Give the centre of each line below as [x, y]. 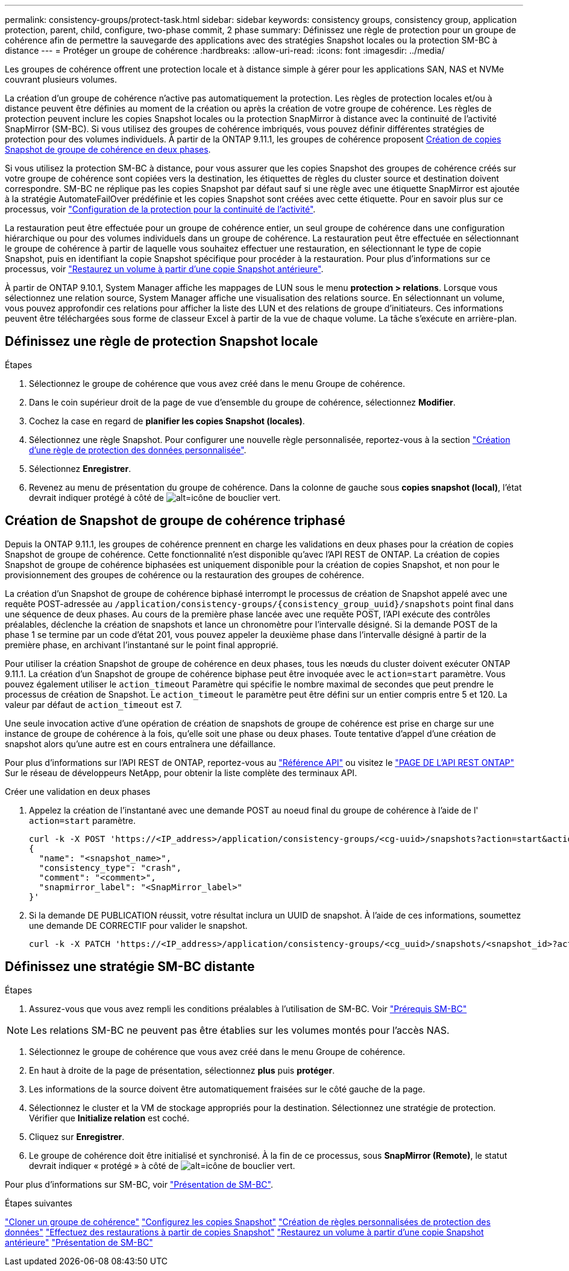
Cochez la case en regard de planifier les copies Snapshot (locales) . [167, 421]
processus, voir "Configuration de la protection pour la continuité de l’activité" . [160, 209]
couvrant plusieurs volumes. [61, 79]
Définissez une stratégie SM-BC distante [130, 967]
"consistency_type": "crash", [110, 868]
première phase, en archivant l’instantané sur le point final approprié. [142, 645]
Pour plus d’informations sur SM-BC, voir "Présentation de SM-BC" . [139, 1184]
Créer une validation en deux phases [78, 791]
